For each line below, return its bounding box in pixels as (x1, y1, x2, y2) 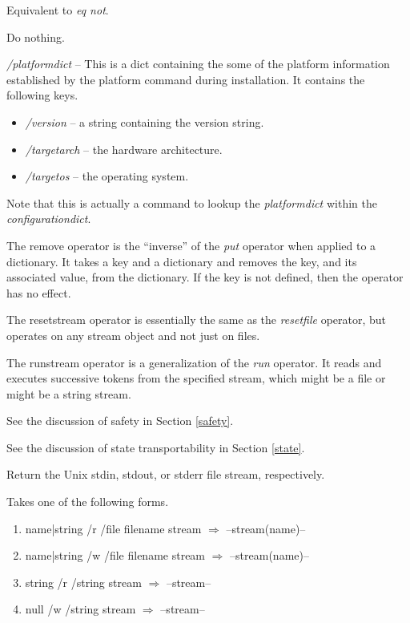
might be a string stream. (6, 385, 131, 402)
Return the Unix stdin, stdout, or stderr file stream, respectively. (6, 466, 325, 483)
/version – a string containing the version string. (25, 113, 264, 130)
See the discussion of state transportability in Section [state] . (6, 439, 305, 455)
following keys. (6, 87, 78, 103)
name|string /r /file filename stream (25, 520, 202, 536)
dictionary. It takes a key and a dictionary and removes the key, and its (6, 253, 357, 269)
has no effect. (6, 284, 71, 301)
